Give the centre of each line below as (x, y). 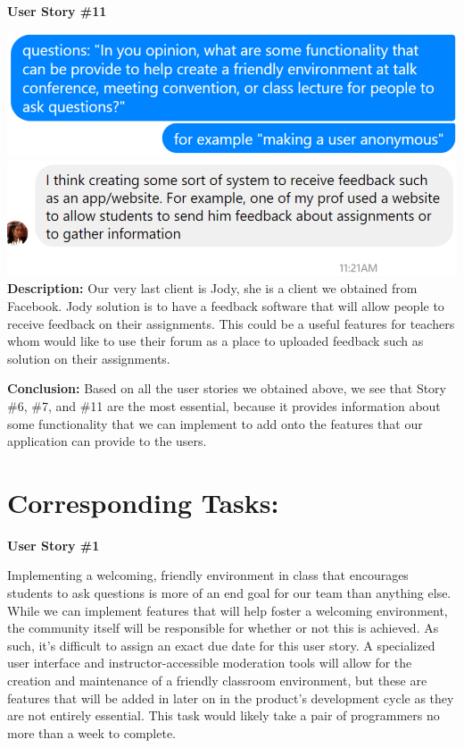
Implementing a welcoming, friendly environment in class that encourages (208, 575)
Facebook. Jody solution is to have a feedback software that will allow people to (226, 305)
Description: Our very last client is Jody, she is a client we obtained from (212, 288)
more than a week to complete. (91, 732)
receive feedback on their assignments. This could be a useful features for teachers (231, 323)
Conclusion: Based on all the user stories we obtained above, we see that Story (227, 388)
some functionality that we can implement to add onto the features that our (215, 423)
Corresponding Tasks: (143, 502)
